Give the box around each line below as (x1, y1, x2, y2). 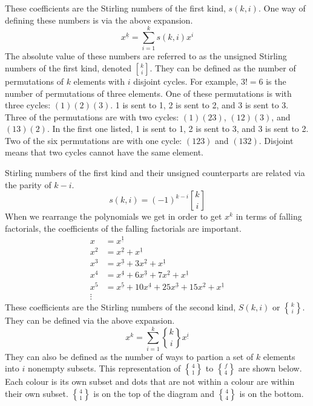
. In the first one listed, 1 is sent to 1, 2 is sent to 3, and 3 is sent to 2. (47, 122, 309, 135)
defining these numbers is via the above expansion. (5, 13, 193, 26)
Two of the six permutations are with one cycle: (5, 134, 182, 146)
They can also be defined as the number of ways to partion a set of (5, 350, 254, 362)
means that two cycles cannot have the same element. (5, 146, 203, 159)
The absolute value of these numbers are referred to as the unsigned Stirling (5, 50, 287, 62)
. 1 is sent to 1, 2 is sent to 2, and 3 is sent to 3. (110, 99, 289, 111)
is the (266, 74, 286, 87)
